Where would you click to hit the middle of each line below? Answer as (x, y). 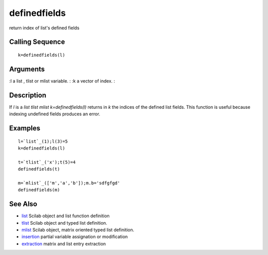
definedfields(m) (39, 190)
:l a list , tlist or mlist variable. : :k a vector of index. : (62, 81)
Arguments (27, 69)
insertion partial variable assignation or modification (75, 237)
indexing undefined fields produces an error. (55, 114)
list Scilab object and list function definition (66, 216)
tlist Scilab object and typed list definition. (65, 223)
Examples (25, 128)
